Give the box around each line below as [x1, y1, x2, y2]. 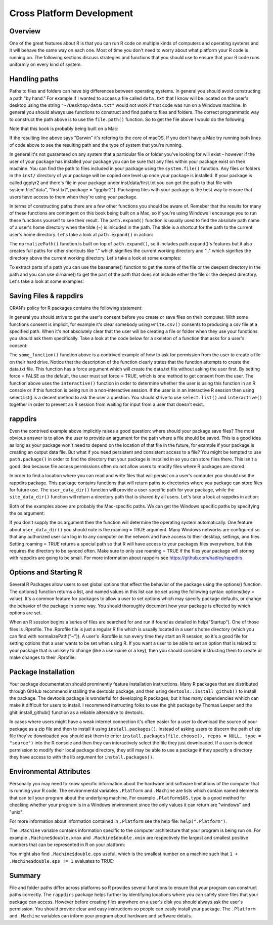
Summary [9, 871, 41, 880]
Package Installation [9, 668, 75, 677]
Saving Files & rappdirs [9, 291, 83, 300]
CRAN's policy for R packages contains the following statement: [9, 305, 143, 311]
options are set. [9, 610, 42, 616]
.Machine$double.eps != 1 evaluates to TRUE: [9, 858, 114, 864]
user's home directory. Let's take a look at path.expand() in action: [9, 231, 154, 237]
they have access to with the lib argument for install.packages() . [9, 754, 154, 760]
